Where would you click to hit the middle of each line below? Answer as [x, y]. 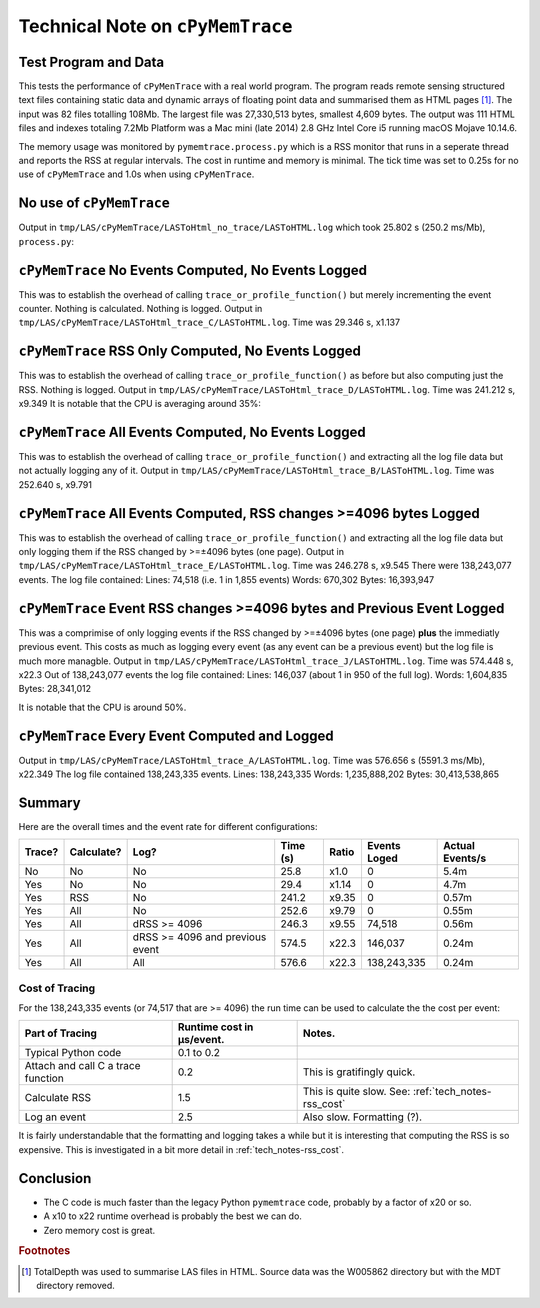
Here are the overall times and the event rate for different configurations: [168, 826]
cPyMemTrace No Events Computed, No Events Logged [192, 270]
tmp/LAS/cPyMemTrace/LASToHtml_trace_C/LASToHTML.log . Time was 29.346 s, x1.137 [209, 322]
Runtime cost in [215, 1027]
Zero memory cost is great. [99, 1230]
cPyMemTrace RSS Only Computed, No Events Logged [190, 351]
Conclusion [55, 1178]
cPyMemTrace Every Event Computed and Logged [176, 735]
